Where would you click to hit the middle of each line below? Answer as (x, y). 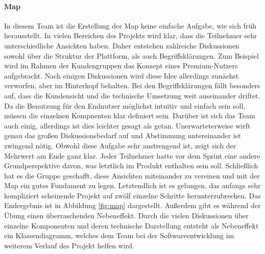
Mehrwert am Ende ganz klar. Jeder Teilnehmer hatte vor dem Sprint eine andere (132, 155)
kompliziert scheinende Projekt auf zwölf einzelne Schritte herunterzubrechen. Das (132, 195)
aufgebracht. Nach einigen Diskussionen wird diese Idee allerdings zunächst (122, 75)
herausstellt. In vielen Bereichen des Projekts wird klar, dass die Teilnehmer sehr (131, 35)
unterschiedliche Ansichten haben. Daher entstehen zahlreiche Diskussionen (122, 45)
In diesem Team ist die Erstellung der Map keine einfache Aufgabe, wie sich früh (130, 25)
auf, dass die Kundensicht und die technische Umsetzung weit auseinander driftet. (132, 95)
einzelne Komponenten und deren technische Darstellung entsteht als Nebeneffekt (131, 225)
